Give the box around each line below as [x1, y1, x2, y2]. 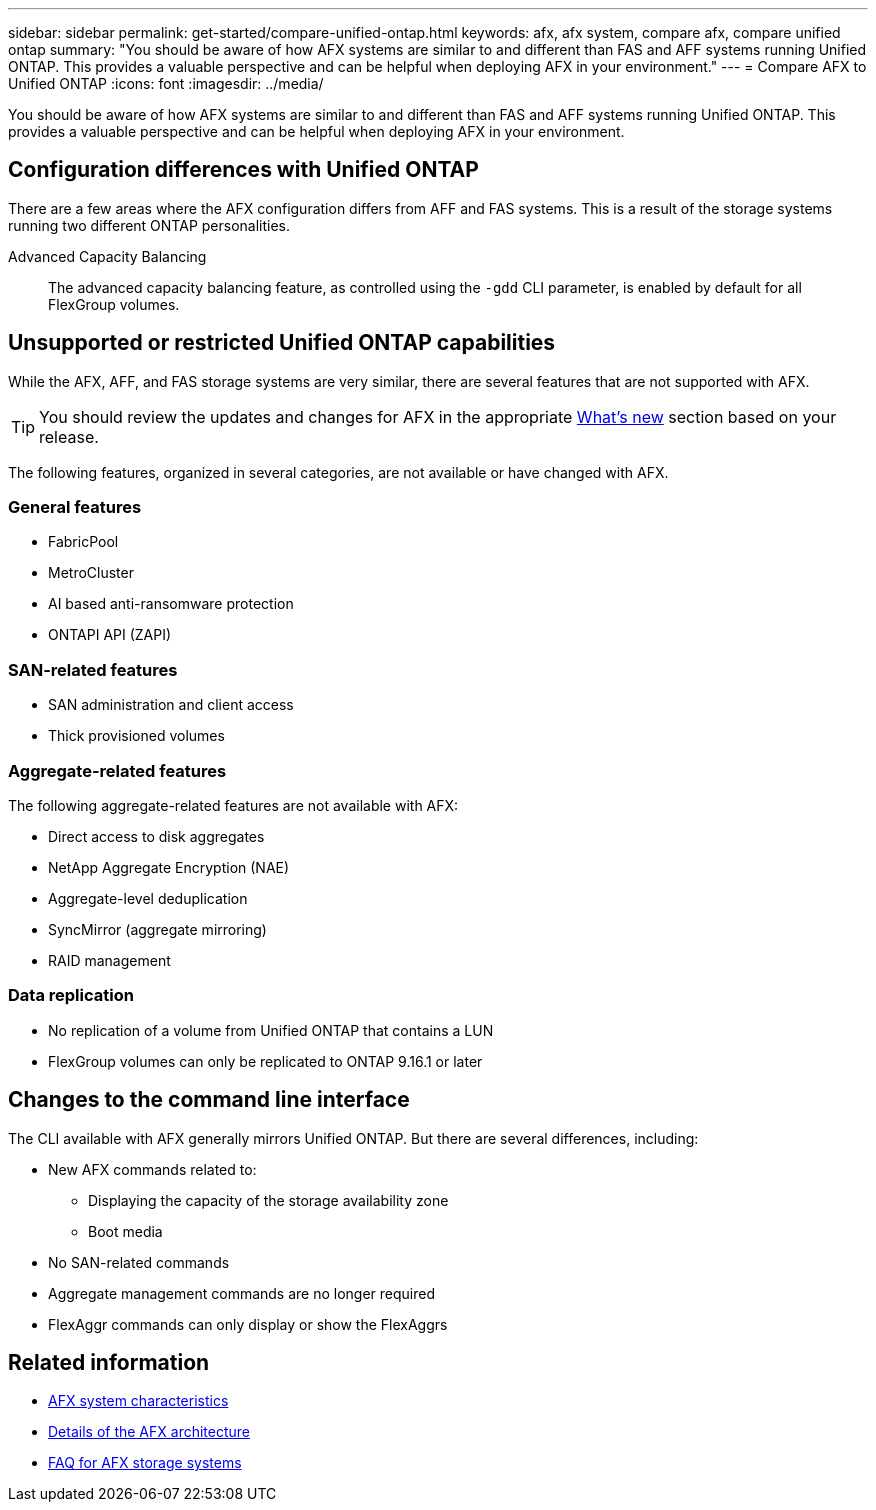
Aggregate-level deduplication [48, 889, 248, 907]
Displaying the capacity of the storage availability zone [88, 1191, 449, 1209]
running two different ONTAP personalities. [8, 216, 291, 234]
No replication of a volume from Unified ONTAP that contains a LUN [48, 1021, 494, 1039]
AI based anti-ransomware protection [48, 595, 294, 613]
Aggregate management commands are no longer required [48, 1284, 436, 1302]
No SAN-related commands [48, 1253, 230, 1271]
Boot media [88, 1222, 163, 1240]
